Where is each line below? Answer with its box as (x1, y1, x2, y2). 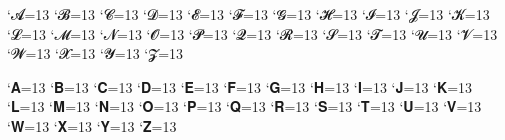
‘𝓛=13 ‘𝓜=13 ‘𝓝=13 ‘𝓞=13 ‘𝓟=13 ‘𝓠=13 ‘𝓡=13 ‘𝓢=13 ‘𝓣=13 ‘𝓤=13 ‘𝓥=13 (7, 23, 498, 44)
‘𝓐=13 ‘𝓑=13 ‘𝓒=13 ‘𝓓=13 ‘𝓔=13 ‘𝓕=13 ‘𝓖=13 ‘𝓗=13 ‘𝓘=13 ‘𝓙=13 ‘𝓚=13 (7, 4, 490, 24)
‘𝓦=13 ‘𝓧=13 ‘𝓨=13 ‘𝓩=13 (7, 43, 184, 64)
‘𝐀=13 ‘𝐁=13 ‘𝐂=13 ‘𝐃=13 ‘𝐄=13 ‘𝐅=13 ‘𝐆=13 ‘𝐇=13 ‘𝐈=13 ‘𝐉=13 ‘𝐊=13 (7, 76, 473, 97)
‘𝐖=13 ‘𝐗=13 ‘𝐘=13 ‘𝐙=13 (7, 115, 177, 136)
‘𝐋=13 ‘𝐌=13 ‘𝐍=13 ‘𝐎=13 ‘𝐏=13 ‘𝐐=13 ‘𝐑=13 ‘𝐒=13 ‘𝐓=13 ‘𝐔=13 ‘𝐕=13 (7, 96, 482, 117)
